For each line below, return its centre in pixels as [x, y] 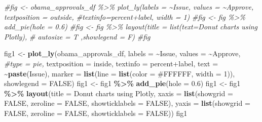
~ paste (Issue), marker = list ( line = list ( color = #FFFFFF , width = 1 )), [120, 73]
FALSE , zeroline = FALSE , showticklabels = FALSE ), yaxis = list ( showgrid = [127, 103]
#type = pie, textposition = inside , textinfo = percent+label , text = [111, 63]
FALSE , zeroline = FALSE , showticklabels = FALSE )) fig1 [96, 113]
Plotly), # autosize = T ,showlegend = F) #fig [77, 36]
